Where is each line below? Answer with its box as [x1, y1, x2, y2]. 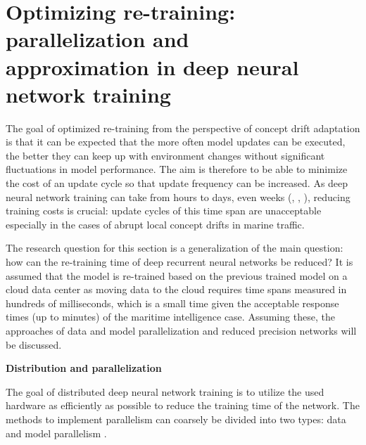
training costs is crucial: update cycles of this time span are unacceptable [6, 203, 322, 218]
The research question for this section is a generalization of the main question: [6, 240, 343, 255]
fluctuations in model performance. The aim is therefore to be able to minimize [6, 162, 348, 176]
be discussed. [6, 337, 62, 352]
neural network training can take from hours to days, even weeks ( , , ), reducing [6, 189, 351, 204]
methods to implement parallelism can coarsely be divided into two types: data [6, 411, 346, 426]
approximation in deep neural [6, 52, 299, 81]
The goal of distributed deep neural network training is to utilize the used [6, 384, 324, 399]
